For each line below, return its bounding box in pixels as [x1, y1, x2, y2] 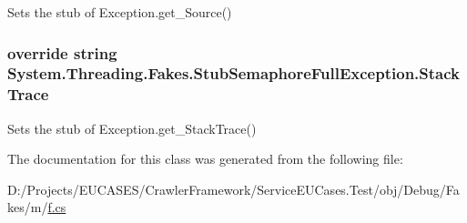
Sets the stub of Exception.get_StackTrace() [7, 118, 257, 137]
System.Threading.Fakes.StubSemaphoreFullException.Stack [7, 62, 460, 85]
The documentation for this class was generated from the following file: [7, 149, 403, 168]
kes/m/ [7, 198, 48, 217]
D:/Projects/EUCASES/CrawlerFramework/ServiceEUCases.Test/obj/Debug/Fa [7, 179, 460, 198]
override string [7, 41, 117, 64]
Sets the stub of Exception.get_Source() [7, 3, 232, 21]
